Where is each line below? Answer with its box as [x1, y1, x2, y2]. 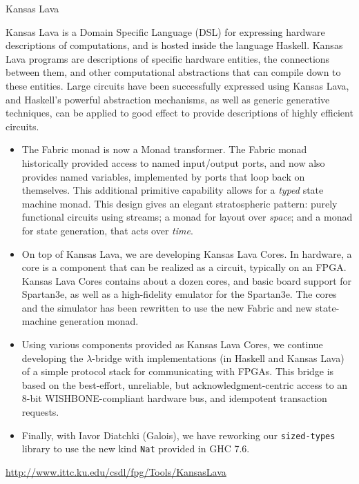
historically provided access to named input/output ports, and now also [21, 155, 325, 170]
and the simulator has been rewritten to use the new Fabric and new [21, 300, 313, 314]
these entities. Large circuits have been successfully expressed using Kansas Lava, [6, 78, 349, 92]
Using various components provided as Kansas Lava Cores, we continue [21, 337, 323, 352]
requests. [21, 405, 59, 419]
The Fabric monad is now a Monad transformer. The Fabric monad [21, 142, 307, 157]
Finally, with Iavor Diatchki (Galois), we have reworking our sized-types [21, 427, 336, 442]
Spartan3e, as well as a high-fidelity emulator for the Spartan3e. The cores [21, 287, 337, 301]
